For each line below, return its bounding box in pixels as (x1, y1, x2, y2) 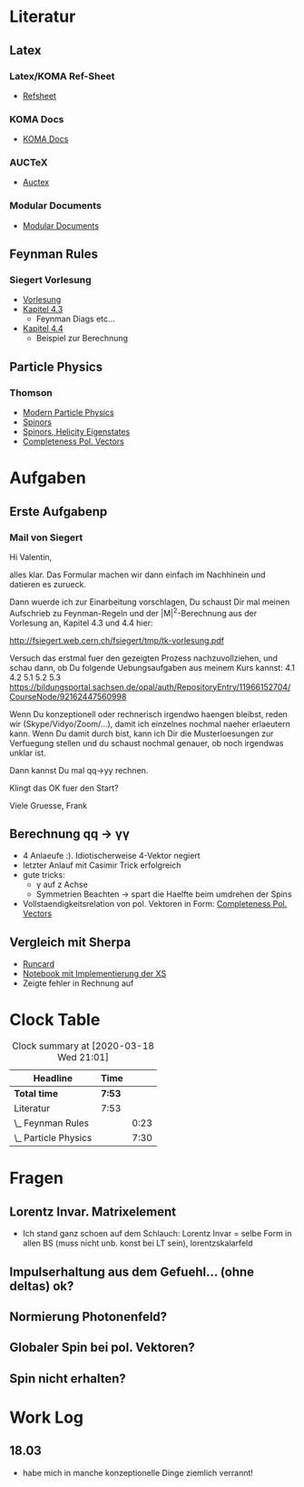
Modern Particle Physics (22, 407, 115, 419)
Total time (14, 1088, 59, 1100)
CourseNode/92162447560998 (9, 691, 127, 702)
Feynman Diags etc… (35, 313, 115, 324)
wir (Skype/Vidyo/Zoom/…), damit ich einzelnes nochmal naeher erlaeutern (9, 718, 290, 729)
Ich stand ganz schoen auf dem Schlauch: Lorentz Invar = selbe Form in (22, 1228, 292, 1239)
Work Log (9, 1407, 84, 1427)
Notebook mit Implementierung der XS (22, 969, 167, 980)
